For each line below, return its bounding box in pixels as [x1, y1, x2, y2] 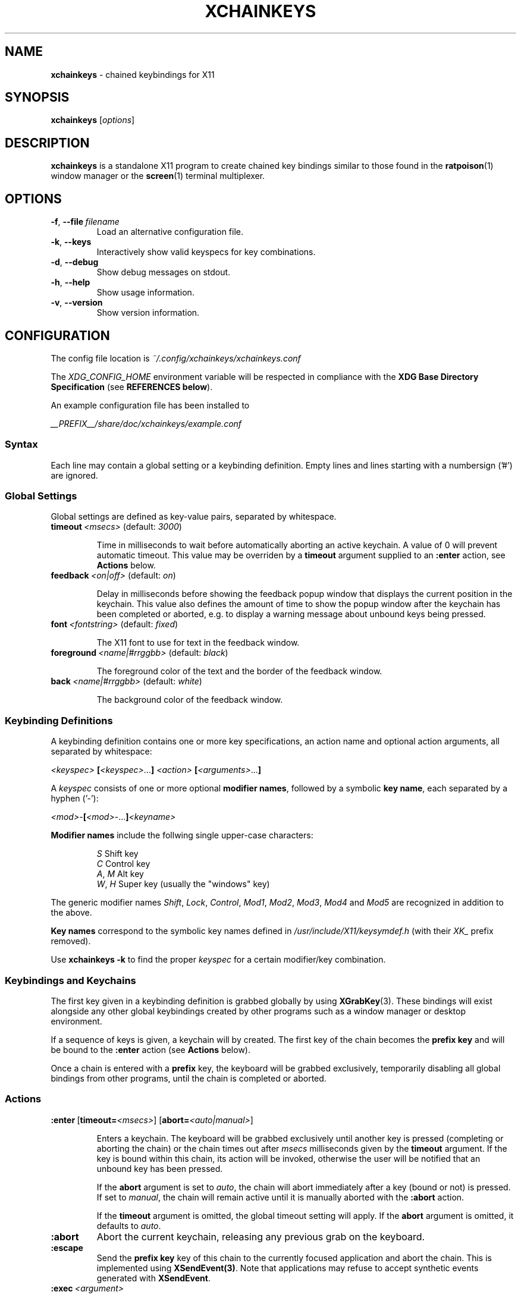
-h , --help [51, 277, 90, 288]
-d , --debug [51, 257, 99, 268]
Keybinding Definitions [5, 714, 113, 727]
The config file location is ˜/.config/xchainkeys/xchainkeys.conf [51, 353, 301, 363]
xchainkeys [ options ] [51, 115, 135, 125]
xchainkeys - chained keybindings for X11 [51, 69, 215, 80]
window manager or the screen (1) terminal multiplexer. [51, 171, 265, 181]
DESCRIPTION [5, 135, 90, 150]
